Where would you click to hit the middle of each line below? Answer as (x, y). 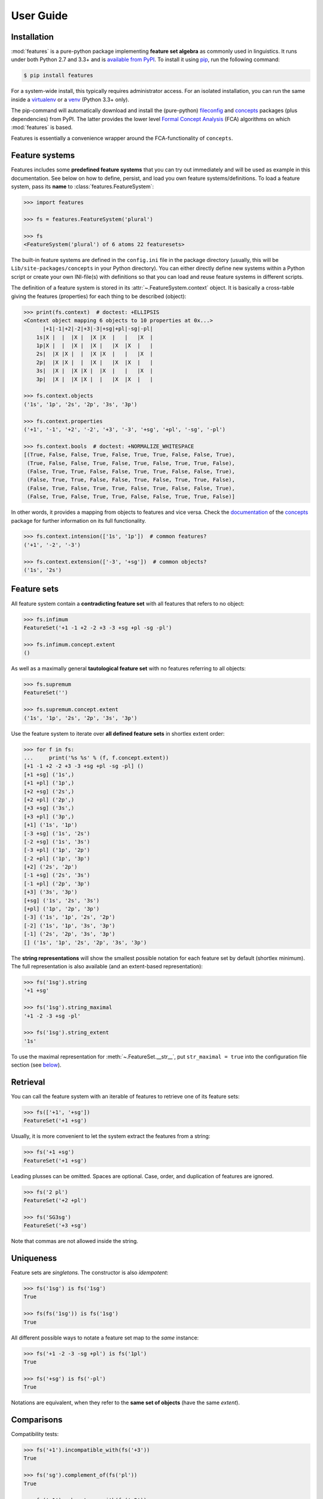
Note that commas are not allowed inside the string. (75, 1241)
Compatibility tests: (35, 1434)
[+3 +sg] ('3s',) (49, 808)
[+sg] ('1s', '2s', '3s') (62, 900)
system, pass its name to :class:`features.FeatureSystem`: (83, 186)
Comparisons (37, 1420)
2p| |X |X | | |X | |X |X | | (95, 362)
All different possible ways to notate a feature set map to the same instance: (105, 1338)
